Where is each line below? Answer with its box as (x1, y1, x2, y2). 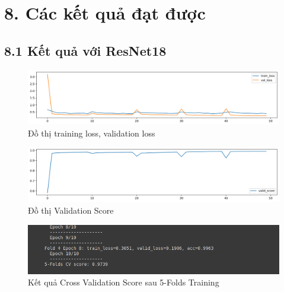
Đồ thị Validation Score (28, 204, 114, 217)
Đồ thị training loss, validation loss (28, 126, 155, 139)
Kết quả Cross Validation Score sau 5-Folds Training (28, 276, 219, 288)
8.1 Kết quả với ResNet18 (4, 41, 167, 59)
